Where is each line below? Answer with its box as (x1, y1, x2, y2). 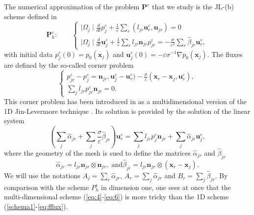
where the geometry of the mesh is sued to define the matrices (4, 147, 191, 158)
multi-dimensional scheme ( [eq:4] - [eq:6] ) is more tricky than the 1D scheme (4, 191, 229, 202)
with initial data (4, 49, 53, 59)
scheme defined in (4, 11, 57, 21)
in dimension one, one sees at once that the (101, 182, 231, 192)
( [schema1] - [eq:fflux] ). (4, 201, 68, 211)
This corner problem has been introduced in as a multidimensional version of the (4, 96, 247, 107)
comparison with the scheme (4, 182, 89, 192)
